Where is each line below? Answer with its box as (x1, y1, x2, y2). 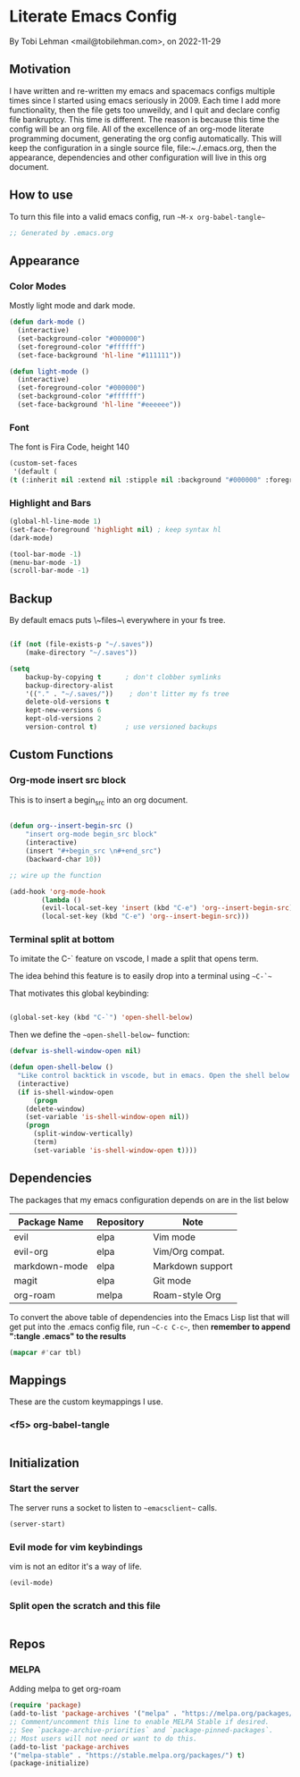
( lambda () (41, 896, 82, 905)
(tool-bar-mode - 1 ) (9, 550, 82, 559)
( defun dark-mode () (9, 317, 87, 327)
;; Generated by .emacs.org (9, 228, 114, 238)
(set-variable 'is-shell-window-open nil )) (25, 1113, 190, 1122)
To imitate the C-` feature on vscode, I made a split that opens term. (9, 954, 259, 964)
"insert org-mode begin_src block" (25, 830, 158, 839)
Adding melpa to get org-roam (9, 1683, 121, 1695)
